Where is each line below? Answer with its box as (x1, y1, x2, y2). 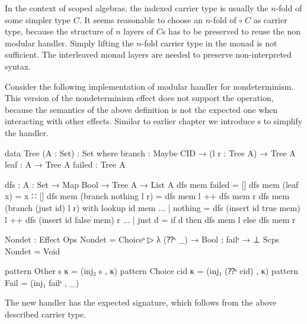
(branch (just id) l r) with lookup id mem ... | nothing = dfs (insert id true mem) (5, 201, 300, 213)
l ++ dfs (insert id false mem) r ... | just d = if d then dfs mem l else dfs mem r (5, 213, 296, 225)
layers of (123, 25, 154, 37)
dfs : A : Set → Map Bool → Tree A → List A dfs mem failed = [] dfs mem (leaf (5, 178, 299, 190)
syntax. (5, 59, 31, 72)
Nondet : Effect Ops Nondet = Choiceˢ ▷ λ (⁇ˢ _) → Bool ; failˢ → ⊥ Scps (5, 233, 279, 246)
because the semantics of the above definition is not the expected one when (5, 103, 278, 115)
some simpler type (5, 13, 71, 26)
